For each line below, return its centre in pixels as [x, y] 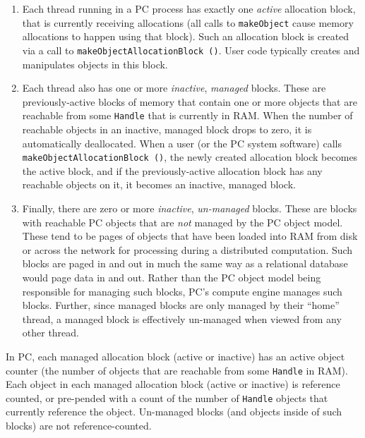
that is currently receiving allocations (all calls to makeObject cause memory [188, 22]
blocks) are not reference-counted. [79, 425]
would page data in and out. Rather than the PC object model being [172, 277]
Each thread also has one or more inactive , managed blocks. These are [174, 88]
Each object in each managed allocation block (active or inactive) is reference [173, 384]
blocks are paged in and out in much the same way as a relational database [185, 263]
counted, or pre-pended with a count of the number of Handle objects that [167, 397]
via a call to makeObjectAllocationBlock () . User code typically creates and [191, 50]
